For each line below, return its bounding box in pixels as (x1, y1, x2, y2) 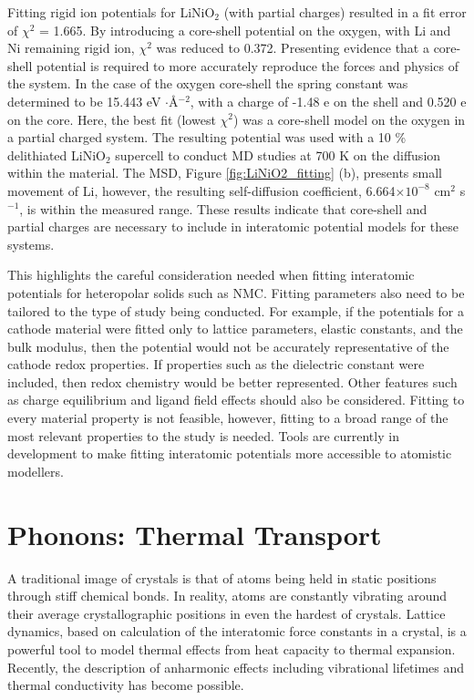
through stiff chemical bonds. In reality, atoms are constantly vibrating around (7, 586, 447, 605)
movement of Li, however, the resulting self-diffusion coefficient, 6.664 (7, 180, 396, 200)
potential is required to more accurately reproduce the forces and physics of (36, 56, 459, 75)
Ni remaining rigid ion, (7, 38, 135, 57)
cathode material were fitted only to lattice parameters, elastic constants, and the (7, 319, 463, 338)
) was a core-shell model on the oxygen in (232, 109, 466, 129)
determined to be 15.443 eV (7, 91, 161, 110)
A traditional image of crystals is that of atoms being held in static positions (7, 568, 437, 587)
